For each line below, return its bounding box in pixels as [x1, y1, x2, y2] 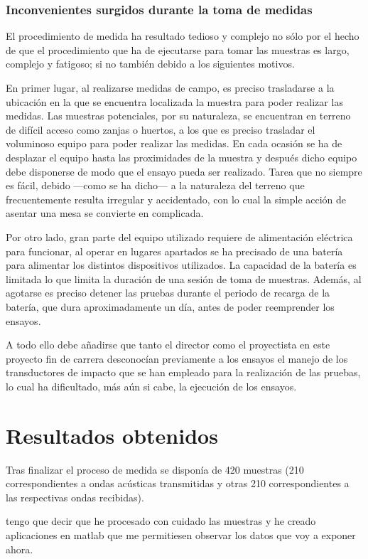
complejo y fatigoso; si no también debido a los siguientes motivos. [6, 56, 295, 71]
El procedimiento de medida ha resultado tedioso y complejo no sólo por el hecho [6, 28, 359, 43]
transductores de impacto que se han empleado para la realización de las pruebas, [6, 365, 361, 380]
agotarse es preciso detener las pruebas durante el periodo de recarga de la [6, 285, 330, 300]
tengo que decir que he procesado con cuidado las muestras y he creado [6, 513, 316, 528]
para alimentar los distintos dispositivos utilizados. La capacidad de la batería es [6, 257, 357, 272]
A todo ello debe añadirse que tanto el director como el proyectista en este [6, 337, 330, 352]
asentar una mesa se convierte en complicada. [6, 206, 204, 220]
